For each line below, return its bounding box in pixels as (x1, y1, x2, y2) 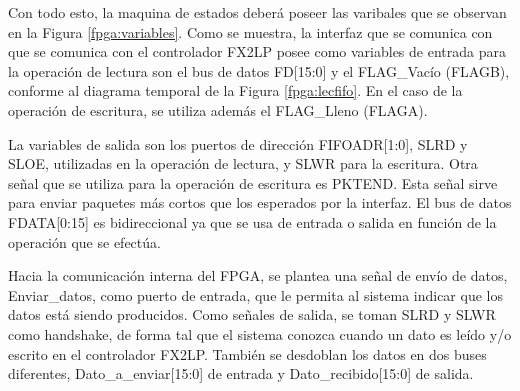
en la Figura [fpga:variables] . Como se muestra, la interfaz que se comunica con (8, 21, 493, 42)
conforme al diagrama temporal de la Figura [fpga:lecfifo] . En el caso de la (8, 80, 463, 101)
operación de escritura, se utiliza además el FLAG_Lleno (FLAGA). (8, 99, 428, 120)
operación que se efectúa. (8, 231, 161, 252)
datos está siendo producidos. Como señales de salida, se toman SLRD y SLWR (8, 304, 496, 325)
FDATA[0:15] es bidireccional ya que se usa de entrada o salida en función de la (8, 211, 497, 232)
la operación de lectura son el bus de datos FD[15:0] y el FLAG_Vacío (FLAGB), (8, 60, 510, 81)
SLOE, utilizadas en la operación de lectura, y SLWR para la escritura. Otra (8, 153, 478, 174)
